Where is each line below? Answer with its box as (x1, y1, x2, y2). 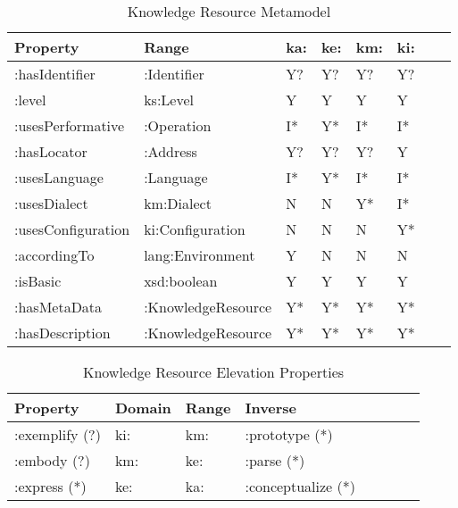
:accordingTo (14, 245, 95, 265)
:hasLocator (14, 141, 87, 162)
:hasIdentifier (14, 63, 96, 84)
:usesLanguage (14, 167, 104, 187)
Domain (114, 397, 171, 418)
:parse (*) (245, 450, 305, 471)
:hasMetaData (14, 296, 103, 317)
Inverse (245, 397, 297, 418)
